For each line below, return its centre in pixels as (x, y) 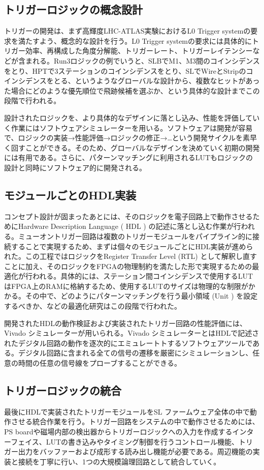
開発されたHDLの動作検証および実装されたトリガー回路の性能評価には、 (125, 323)
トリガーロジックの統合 (63, 390)
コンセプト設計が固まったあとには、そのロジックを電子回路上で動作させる (128, 216)
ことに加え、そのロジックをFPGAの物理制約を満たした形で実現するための (128, 266)
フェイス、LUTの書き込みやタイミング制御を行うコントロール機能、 (125, 441)
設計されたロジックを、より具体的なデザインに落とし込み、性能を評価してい (132, 117)
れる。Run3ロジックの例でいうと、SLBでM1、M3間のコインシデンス (146, 60)
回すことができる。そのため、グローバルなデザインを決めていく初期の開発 (135, 147)
